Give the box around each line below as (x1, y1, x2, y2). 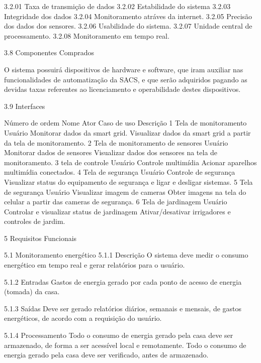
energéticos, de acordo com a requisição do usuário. (4, 313, 162, 323)
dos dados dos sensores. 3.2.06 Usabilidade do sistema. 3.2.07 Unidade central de (4, 21, 252, 31)
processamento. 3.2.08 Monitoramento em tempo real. (4, 30, 169, 41)
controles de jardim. (4, 216, 65, 226)
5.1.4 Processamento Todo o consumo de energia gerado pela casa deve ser (4, 330, 233, 340)
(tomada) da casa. (4, 286, 60, 297)
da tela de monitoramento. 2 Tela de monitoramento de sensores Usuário (4, 137, 228, 148)
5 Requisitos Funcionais (4, 232, 77, 243)
